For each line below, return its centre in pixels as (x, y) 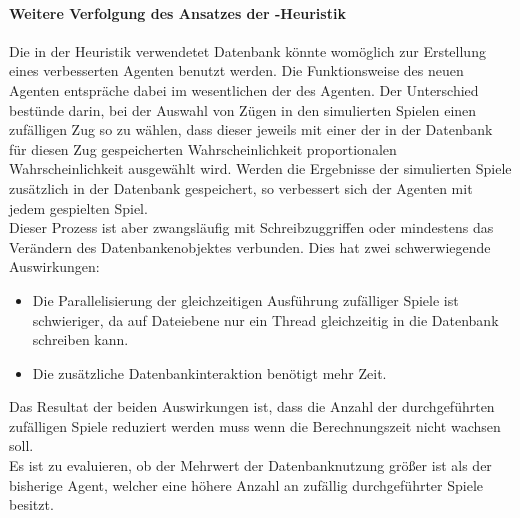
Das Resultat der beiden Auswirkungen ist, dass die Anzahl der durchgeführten (252, 406)
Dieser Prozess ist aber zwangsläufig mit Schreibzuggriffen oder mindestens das (251, 227)
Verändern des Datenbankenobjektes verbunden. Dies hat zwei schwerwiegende (250, 246)
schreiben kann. (80, 339)
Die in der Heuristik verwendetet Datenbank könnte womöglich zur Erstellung (247, 50)
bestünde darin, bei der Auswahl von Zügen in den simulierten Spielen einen (243, 109)
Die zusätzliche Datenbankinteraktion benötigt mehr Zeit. (209, 372)
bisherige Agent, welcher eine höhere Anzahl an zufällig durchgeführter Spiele (246, 484)
